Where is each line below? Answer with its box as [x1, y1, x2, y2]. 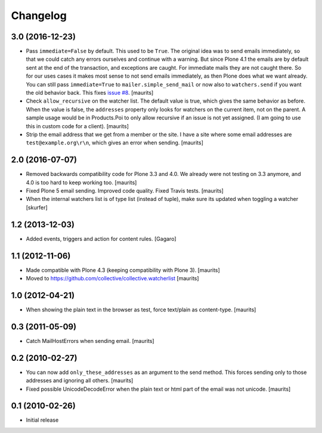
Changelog [11, 9, 67, 22]
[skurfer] [26, 203, 48, 211]
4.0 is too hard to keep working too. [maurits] [26, 179, 137, 186]
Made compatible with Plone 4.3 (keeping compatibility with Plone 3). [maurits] [26, 266, 220, 274]
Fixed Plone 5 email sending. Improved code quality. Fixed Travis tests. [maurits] [26, 187, 224, 194]
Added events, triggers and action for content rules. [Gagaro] [26, 235, 177, 242]
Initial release [26, 416, 59, 423]
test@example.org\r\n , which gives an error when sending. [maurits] [26, 139, 204, 146]
